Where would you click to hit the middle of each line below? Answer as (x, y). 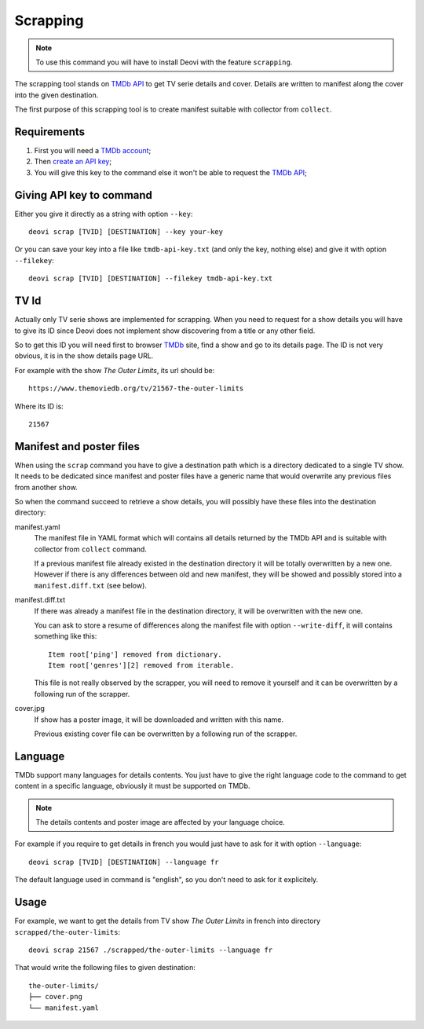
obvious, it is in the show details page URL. (84, 356)
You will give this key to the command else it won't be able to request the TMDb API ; (171, 172)
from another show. (46, 487)
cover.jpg (29, 709)
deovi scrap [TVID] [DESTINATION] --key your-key (126, 232)
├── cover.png (55, 997)
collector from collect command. (90, 549)
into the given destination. (57, 95)
